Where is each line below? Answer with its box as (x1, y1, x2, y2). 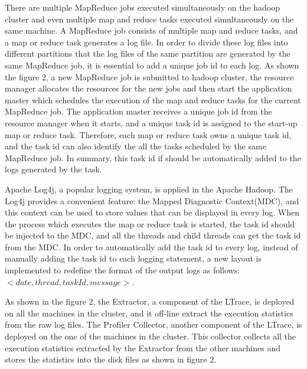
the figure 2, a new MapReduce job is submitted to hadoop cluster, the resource (5, 70, 294, 83)
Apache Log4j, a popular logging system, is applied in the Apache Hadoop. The (5, 182, 293, 195)
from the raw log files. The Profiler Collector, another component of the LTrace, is (5, 318, 302, 331)
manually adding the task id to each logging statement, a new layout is (5, 252, 262, 264)
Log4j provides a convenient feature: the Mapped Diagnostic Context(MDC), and (5, 194, 299, 207)
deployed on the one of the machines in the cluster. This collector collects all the (5, 330, 296, 342)
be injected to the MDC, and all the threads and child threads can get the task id (5, 229, 301, 241)
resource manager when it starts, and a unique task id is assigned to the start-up (5, 116, 298, 129)
